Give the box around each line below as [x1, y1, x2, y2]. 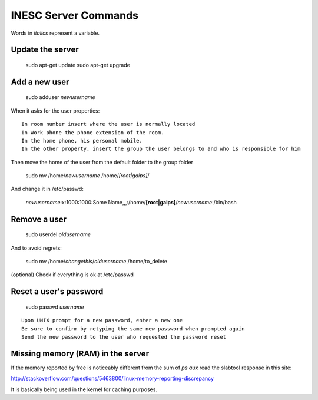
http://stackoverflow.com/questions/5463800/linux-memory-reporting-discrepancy [11, 375, 214, 382]
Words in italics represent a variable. [11, 29, 100, 37]
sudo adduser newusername [25, 94, 95, 101]
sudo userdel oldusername [25, 231, 91, 238]
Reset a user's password [11, 286, 104, 297]
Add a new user [11, 77, 69, 87]
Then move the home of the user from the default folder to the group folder [11, 158, 194, 166]
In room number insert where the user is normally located [21, 121, 196, 128]
